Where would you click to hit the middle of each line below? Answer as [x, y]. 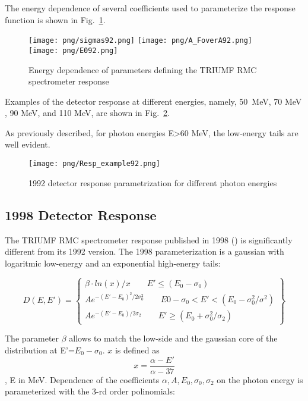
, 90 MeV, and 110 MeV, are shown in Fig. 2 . [87, 113]
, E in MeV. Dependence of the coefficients [82, 379]
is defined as [137, 350]
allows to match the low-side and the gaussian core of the [173, 338]
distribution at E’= [40, 350]
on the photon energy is [260, 379]
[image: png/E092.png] [73, 50]
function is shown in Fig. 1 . [55, 19]
